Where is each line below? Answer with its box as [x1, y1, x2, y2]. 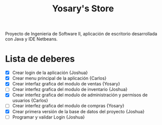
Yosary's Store [52, 3, 114, 14]
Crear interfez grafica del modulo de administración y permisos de [12, 92, 148, 98]
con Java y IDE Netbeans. [5, 36, 58, 42]
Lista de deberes [5, 53, 75, 65]
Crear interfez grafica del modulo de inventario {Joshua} [12, 86, 128, 92]
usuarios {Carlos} [12, 97, 48, 104]
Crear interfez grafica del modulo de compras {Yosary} [12, 103, 124, 109]
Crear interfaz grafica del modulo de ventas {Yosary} [12, 81, 121, 87]
